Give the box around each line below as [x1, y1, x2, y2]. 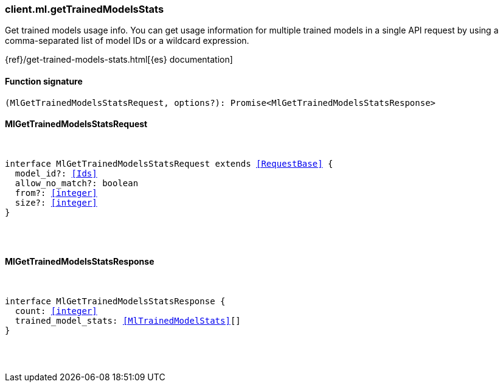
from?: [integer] [15, 187, 97, 198]
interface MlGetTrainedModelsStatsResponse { [5, 296, 226, 307]
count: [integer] [15, 306, 97, 316]
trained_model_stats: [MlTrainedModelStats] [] [15, 316, 241, 326]
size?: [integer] [15, 197, 97, 207]
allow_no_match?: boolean [15, 178, 139, 188]
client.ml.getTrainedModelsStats [5, 3, 164, 15]
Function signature [5, 75, 83, 86]
